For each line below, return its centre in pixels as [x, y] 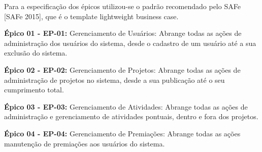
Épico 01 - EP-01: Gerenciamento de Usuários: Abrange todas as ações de [123, 33]
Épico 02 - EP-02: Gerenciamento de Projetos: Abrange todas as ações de [122, 69]
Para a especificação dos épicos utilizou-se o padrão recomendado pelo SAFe [122, 6]
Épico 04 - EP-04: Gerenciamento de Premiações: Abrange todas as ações [122, 133]
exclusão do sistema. [36, 53]
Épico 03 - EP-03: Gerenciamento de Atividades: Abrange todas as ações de [126, 106]
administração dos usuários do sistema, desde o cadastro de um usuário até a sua [130, 43]
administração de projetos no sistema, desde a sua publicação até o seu [114, 80]
